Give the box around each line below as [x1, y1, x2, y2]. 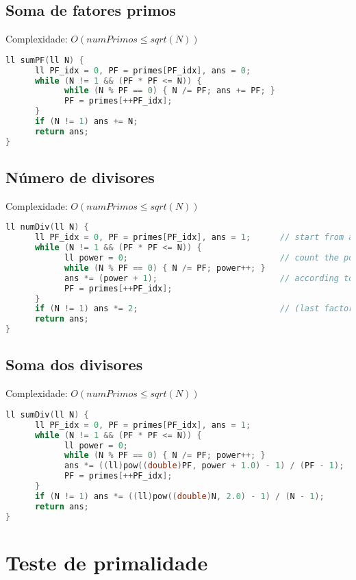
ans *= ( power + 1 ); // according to [64, 273, 354, 283]
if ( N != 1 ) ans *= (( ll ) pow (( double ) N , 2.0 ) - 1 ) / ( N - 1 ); [34, 491, 325, 501]
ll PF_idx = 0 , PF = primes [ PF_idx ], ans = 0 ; [34, 65, 251, 75]
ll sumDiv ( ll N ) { [5, 409, 89, 420]
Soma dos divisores [5, 354, 143, 375]
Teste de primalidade [5, 548, 208, 576]
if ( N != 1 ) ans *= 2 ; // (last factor [34, 304, 354, 314]
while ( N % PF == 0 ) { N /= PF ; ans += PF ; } [64, 86, 275, 96]
